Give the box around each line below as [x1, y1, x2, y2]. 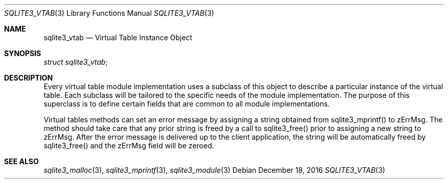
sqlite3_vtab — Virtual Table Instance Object [43, 33, 192, 42]
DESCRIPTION [4, 73, 53, 82]
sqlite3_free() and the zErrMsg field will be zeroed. [43, 141, 214, 150]
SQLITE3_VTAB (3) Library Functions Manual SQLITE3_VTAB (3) [4, 9, 214, 17]
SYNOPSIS [4, 49, 41, 58]
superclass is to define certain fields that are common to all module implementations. [43, 99, 330, 108]
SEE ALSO [4, 157, 39, 166]
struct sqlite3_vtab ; [43, 58, 108, 66]
